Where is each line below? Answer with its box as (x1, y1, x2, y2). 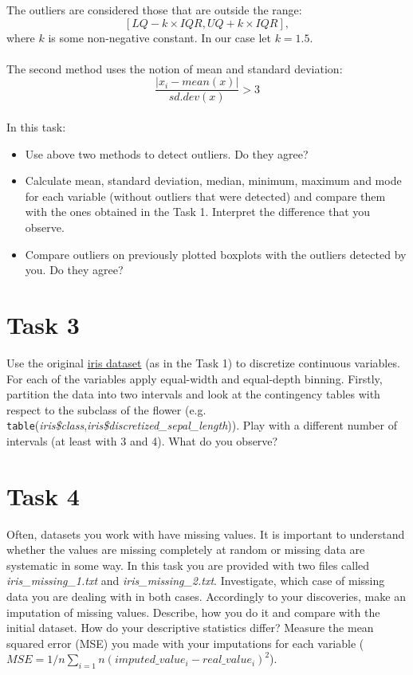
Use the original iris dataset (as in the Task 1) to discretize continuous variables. (6, 354, 400, 371)
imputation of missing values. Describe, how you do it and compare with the (6, 603, 380, 620)
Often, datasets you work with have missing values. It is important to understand (6, 525, 405, 542)
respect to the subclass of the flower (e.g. (6, 401, 206, 418)
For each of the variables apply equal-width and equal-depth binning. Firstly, (6, 370, 383, 387)
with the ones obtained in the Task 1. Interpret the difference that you (25, 203, 371, 220)
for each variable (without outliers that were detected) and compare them (25, 187, 386, 204)
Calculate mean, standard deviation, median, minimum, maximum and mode (25, 172, 402, 189)
